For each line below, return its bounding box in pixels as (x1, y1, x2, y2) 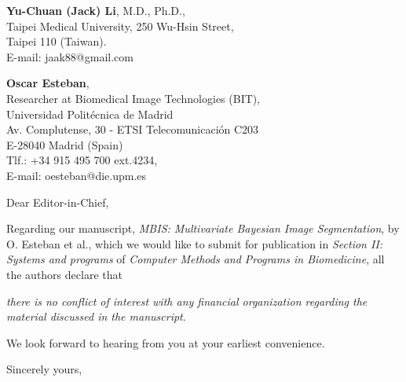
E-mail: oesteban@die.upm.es (6, 167, 147, 183)
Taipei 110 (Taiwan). (6, 33, 107, 50)
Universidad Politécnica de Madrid (6, 105, 174, 122)
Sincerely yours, (6, 361, 82, 377)
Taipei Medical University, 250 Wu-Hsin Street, (6, 17, 234, 34)
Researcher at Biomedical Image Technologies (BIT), (6, 90, 261, 106)
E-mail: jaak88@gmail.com (6, 48, 134, 64)
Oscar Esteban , (6, 75, 90, 91)
